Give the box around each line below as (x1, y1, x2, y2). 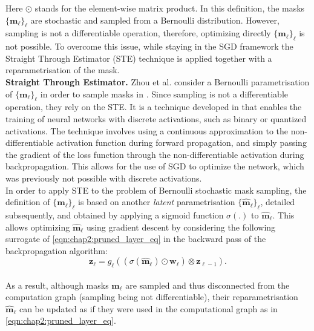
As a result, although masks (5, 278, 109, 291)
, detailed (260, 195, 295, 208)
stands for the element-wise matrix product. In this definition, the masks (34, 2, 305, 14)
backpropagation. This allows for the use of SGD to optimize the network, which (5, 160, 304, 172)
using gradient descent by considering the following (86, 220, 276, 233)
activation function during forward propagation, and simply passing (56, 136, 307, 149)
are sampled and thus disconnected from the (125, 278, 290, 291)
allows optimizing (5, 220, 70, 233)
